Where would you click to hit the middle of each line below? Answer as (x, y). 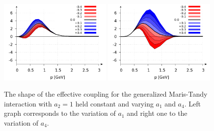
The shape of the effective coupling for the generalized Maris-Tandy (106, 94)
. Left (192, 103)
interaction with (28, 103)
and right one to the (157, 113)
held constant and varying (114, 103)
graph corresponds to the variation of (60, 113)
